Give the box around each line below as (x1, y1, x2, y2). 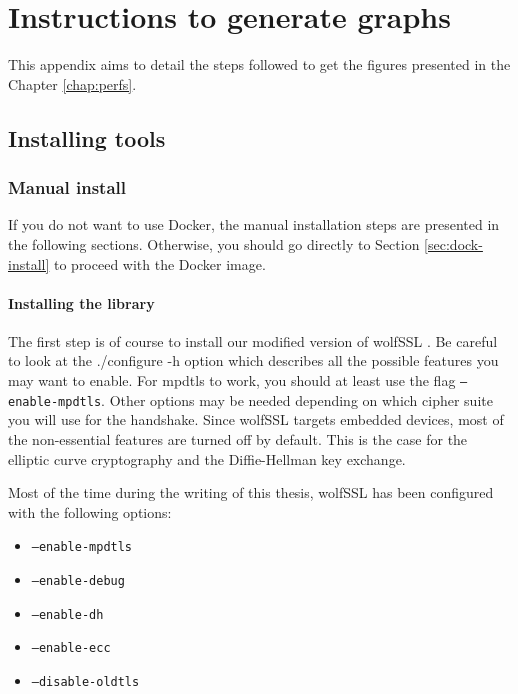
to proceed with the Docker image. (53, 253, 266, 274)
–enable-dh (31, 607, 104, 622)
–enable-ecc (31, 641, 111, 656)
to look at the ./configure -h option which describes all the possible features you (8, 350, 499, 371)
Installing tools (8, 122, 166, 153)
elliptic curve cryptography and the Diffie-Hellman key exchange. (8, 448, 406, 469)
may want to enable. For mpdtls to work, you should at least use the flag (8, 370, 456, 391)
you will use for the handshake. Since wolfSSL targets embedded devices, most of (8, 409, 504, 430)
